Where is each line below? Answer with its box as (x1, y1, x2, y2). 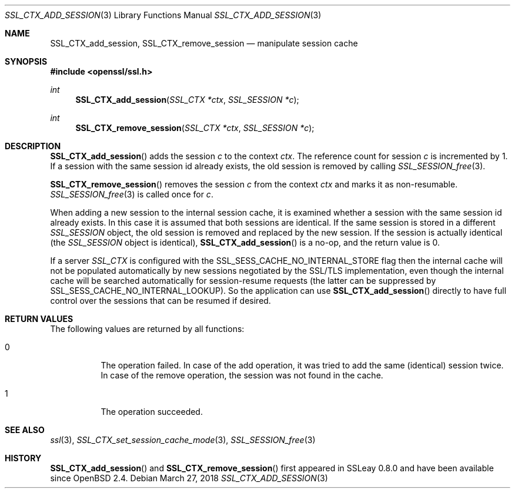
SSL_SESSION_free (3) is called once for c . (50, 189, 213, 199)
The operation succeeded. (101, 407, 203, 417)
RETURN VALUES (5, 314, 73, 324)
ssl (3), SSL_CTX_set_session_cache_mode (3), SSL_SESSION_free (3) (50, 435, 316, 445)
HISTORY (5, 453, 42, 463)
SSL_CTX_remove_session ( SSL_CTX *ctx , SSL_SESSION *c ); (75, 123, 315, 133)
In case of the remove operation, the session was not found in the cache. (101, 370, 383, 380)
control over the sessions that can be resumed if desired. (50, 296, 271, 306)
